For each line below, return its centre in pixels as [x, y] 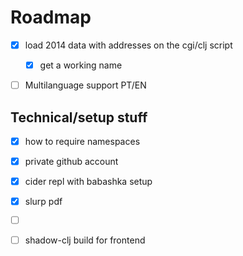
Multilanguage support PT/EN [85, 85]
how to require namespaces [82, 141]
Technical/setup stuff [79, 117]
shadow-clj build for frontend [85, 240]
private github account [71, 161]
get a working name [81, 65]
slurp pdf [43, 202]
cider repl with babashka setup [88, 182]
